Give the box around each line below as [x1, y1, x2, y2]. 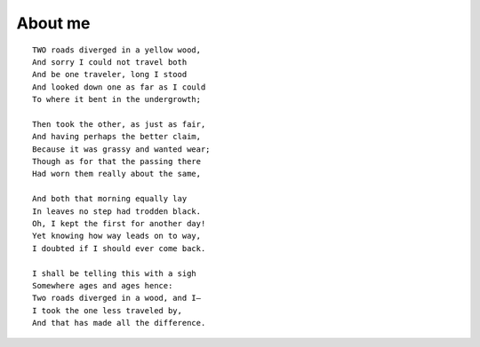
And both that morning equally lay [32, 193, 188, 204]
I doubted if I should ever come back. [32, 243, 206, 253]
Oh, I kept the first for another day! [32, 218, 206, 229]
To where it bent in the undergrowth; [32, 94, 202, 105]
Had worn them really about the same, [32, 169, 202, 179]
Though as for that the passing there [32, 156, 202, 167]
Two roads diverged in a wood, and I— [32, 293, 202, 304]
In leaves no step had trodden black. [32, 206, 202, 217]
